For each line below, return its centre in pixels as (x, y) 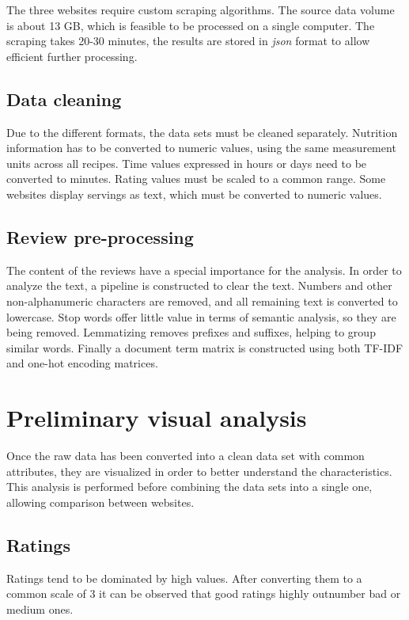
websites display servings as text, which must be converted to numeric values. (194, 194)
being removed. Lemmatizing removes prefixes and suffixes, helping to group (191, 332)
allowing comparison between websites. (100, 502)
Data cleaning (64, 99)
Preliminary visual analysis (157, 418)
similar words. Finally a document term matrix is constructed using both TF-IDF (205, 347)
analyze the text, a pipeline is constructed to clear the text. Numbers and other (199, 285)
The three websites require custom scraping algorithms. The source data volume (201, 10)
